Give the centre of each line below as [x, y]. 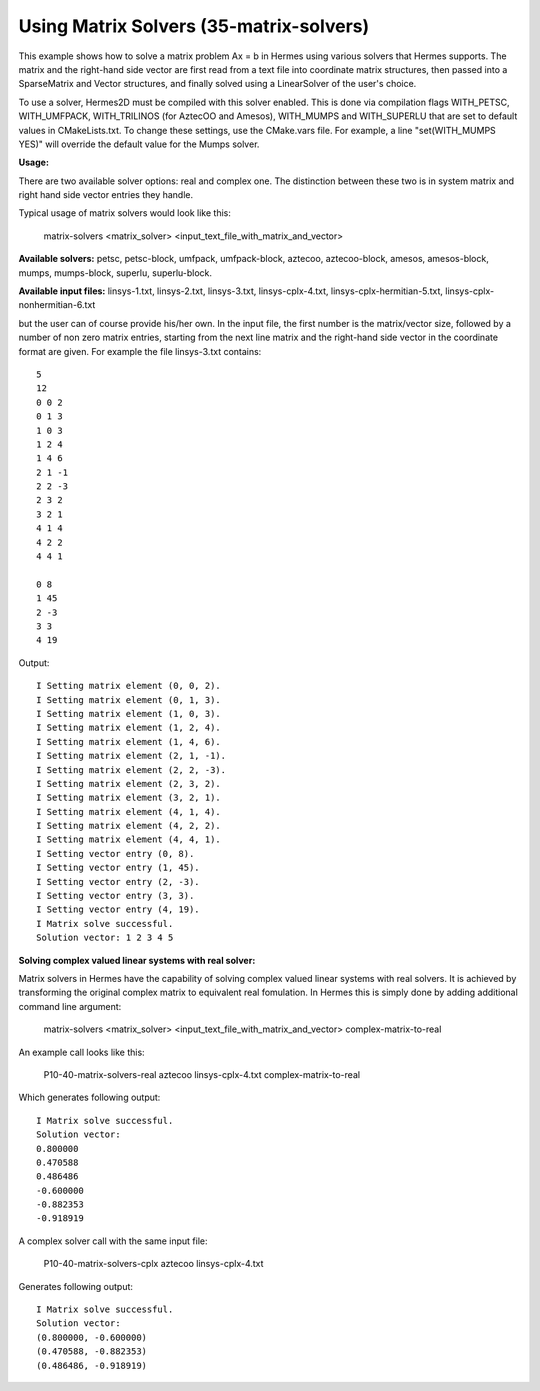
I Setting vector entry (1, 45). [118, 868]
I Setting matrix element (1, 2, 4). [129, 728]
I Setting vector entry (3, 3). [115, 896]
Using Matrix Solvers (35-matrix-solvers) [194, 26]
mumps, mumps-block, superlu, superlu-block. [115, 272]
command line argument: [70, 1006]
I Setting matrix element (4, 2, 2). [129, 826]
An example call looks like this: [81, 1052]
